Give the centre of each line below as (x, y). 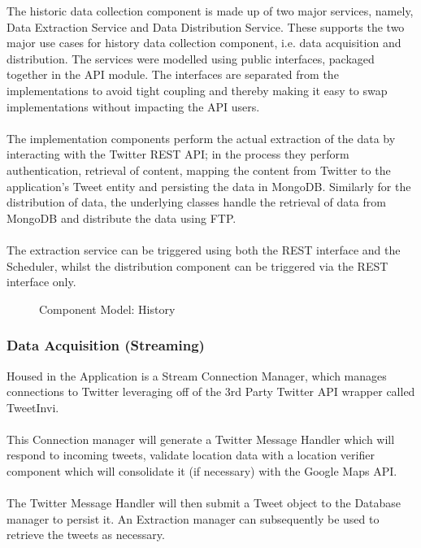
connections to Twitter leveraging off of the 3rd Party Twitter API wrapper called (211, 391)
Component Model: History (107, 309)
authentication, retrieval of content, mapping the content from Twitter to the (199, 170)
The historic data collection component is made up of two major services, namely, (210, 11)
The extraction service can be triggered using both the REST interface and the (204, 249)
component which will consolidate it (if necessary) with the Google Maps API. (202, 471)
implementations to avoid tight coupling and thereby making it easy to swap (197, 90)
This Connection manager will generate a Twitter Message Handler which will (201, 439)
